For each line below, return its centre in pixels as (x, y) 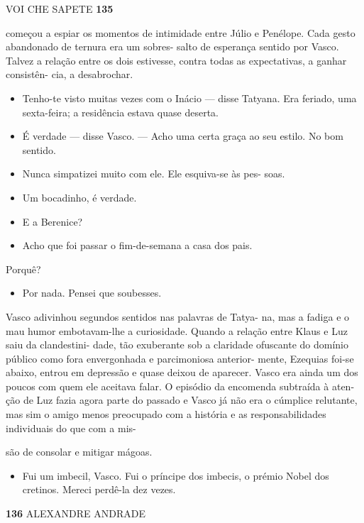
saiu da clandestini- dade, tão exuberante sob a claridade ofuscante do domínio (177, 345)
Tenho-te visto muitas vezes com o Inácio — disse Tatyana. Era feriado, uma (189, 98)
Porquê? (23, 269)
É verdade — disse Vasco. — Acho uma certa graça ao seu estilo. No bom (183, 136)
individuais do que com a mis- (71, 428)
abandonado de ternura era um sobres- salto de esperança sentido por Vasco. (172, 46)
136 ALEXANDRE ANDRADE (76, 513)
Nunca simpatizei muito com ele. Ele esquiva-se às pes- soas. (154, 174)
